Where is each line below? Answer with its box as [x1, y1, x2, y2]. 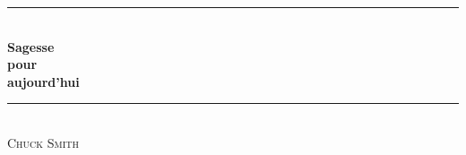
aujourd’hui [7, 72, 80, 90]
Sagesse [7, 37, 55, 56]
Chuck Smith [7, 133, 80, 151]
